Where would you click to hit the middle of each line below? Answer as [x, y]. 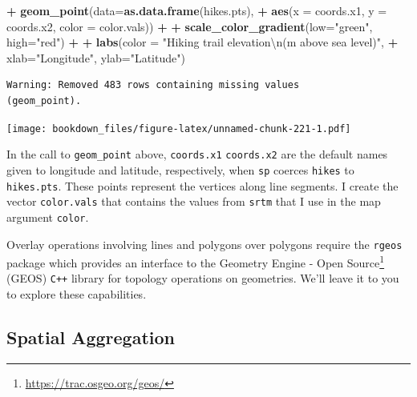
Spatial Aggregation [91, 337]
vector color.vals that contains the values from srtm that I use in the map [194, 201]
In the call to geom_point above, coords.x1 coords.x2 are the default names [197, 154]
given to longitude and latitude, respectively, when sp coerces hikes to [180, 169]
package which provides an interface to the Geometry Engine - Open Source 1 [196, 261]
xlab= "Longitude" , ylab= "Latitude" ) [96, 57]
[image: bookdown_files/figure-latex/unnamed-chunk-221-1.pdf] [179, 128]
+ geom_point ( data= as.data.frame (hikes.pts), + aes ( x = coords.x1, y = [197, 10]
